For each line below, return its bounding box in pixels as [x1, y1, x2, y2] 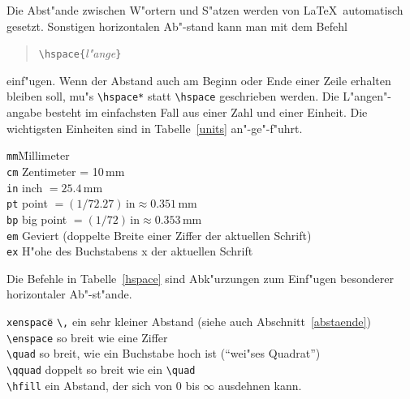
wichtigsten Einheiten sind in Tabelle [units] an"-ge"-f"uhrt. [6, 119, 303, 136]
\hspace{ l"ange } [38, 45, 122, 62]
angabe [6, 104, 42, 121]
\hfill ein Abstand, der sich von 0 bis [6, 376, 200, 393]
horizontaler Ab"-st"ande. [6, 285, 132, 302]
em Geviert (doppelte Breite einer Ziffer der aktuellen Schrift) [6, 226, 312, 243]
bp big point [6, 210, 67, 227]
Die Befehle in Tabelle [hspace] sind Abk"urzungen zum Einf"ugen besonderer [6, 269, 394, 286]
